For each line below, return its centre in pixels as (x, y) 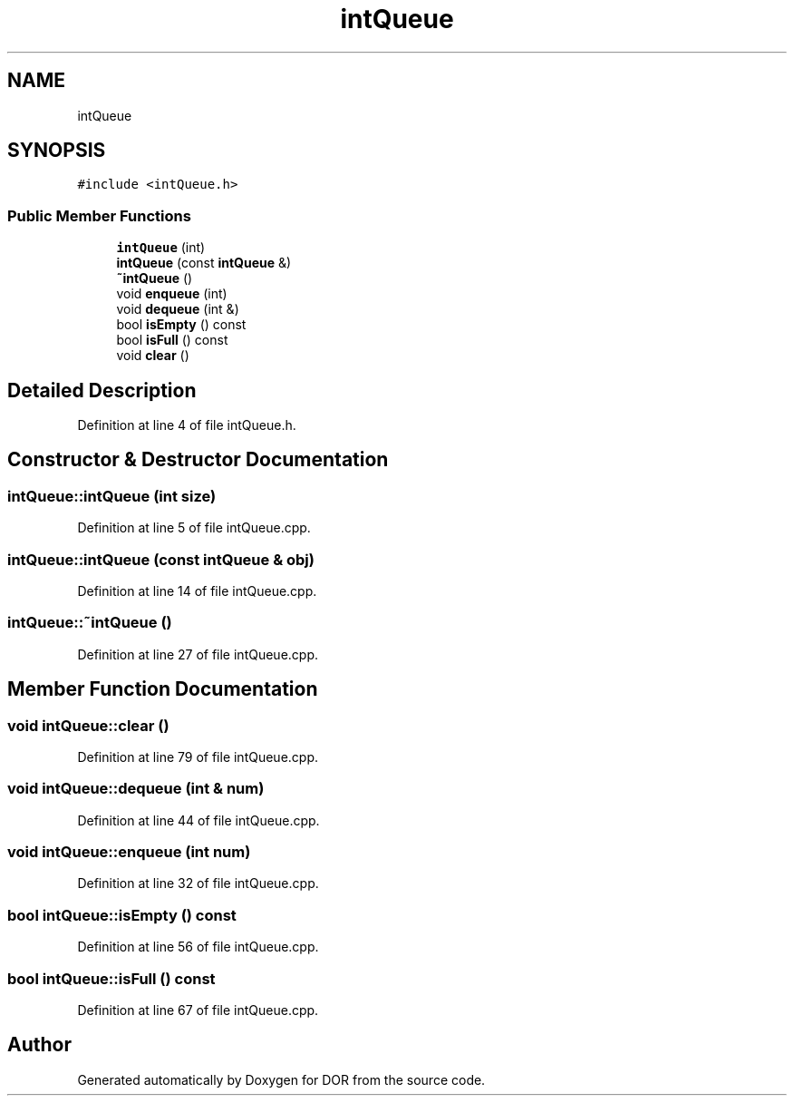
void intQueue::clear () (88, 725)
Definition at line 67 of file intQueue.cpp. (198, 1010)
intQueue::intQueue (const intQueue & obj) (161, 559)
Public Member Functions (99, 215)
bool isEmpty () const (181, 325)
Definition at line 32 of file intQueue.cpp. (198, 883)
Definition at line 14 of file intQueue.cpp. (197, 591)
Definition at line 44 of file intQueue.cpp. (198, 820)
